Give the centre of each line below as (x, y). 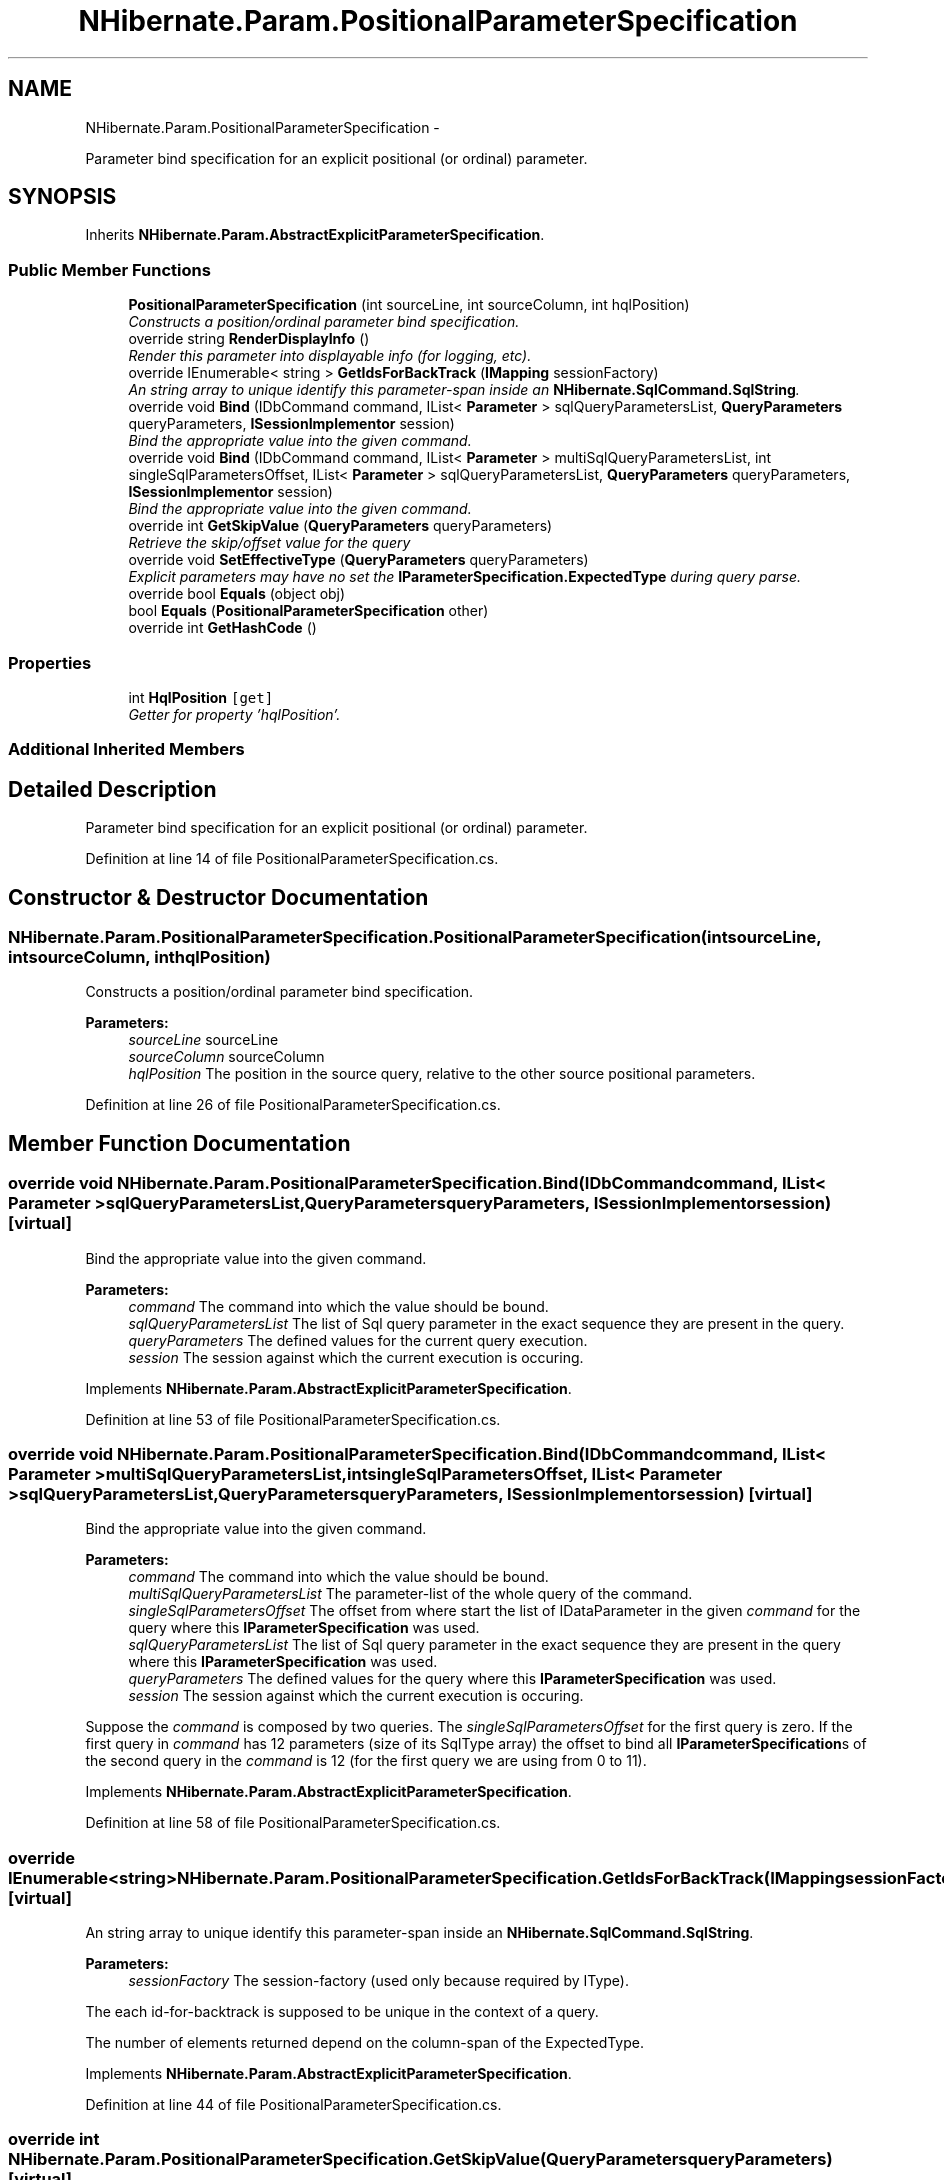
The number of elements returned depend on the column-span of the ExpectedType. (365, 2043)
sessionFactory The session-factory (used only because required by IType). (378, 1981)
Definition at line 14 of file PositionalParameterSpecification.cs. (292, 859)
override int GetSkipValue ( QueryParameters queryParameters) (340, 526)
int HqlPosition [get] (201, 697)
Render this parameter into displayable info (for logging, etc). (330, 356)
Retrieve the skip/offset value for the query (269, 543)
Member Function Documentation (179, 1143)
